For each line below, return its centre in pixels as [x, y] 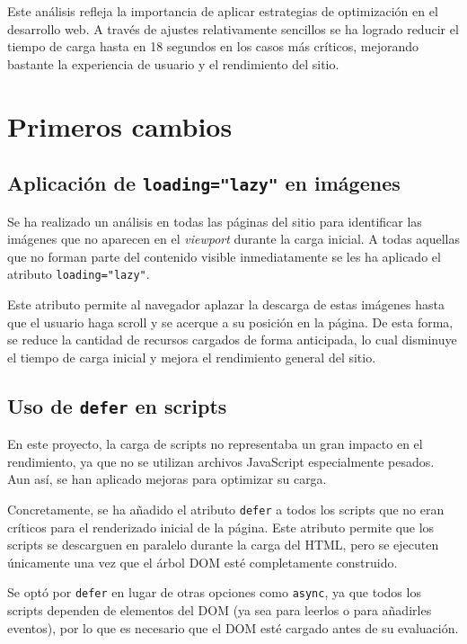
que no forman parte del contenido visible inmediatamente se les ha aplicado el [224, 256]
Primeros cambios [120, 125]
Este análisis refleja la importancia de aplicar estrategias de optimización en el [223, 11]
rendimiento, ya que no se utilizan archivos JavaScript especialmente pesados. [221, 461]
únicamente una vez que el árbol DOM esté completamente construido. [203, 562]
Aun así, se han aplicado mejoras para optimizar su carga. [167, 479]
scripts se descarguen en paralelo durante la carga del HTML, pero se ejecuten [223, 545]
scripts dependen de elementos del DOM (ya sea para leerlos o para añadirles [220, 610]
